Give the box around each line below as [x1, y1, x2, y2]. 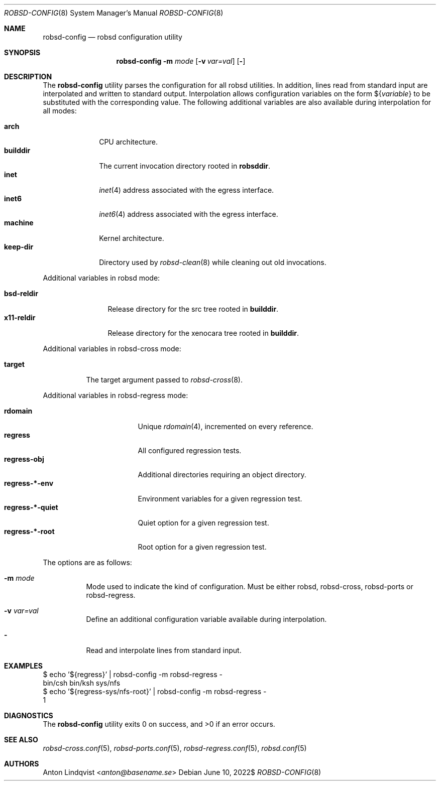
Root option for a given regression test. [138, 543, 267, 551]
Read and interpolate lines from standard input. [86, 646, 242, 655]
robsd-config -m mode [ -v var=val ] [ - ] [116, 57, 246, 65]
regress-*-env [4, 479, 54, 487]
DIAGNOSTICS [4, 711, 53, 720]
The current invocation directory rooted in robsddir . [99, 162, 271, 170]
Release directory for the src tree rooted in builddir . [107, 305, 279, 313]
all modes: [43, 106, 77, 115]
